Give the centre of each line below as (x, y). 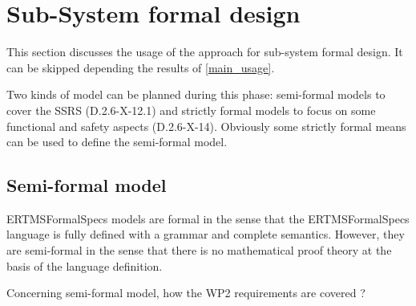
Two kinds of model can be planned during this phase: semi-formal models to (196, 94)
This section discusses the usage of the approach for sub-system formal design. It (205, 52)
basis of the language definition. (85, 265)
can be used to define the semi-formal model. (117, 142)
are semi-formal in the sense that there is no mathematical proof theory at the (199, 250)
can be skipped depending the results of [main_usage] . (141, 67)
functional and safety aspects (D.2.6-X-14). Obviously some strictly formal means (206, 126)
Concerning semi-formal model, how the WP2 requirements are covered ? (186, 293)
